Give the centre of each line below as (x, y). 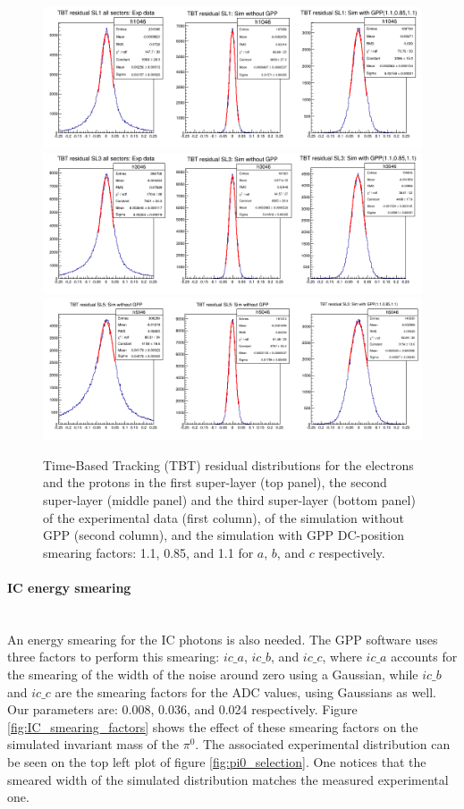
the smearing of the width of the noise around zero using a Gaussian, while (213, 674)
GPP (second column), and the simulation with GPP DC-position (224, 535)
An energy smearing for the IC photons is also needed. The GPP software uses (223, 639)
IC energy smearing (69, 588)
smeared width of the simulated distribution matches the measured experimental (228, 779)
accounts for (424, 657)
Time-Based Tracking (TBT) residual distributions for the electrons (228, 464)
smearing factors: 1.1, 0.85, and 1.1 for (148, 552)
